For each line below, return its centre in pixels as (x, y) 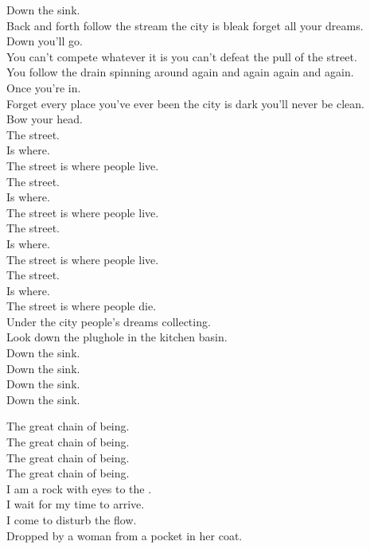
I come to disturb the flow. (72, 520)
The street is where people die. (82, 306)
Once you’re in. (44, 87)
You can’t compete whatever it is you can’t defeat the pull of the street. (182, 56)
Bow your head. (45, 119)
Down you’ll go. (45, 41)
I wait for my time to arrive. (76, 504)
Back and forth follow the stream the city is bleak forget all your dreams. (185, 25)
